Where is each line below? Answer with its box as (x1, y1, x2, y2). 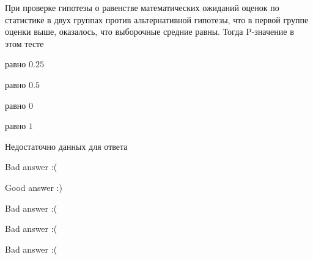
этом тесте (5, 37, 44, 50)
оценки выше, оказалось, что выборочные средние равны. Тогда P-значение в (5, 25, 294, 38)
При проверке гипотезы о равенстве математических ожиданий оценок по (5, 1, 279, 13)
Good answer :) (5, 180, 62, 193)
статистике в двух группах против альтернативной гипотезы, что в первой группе (5, 13, 309, 26)
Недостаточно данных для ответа (5, 139, 128, 152)
